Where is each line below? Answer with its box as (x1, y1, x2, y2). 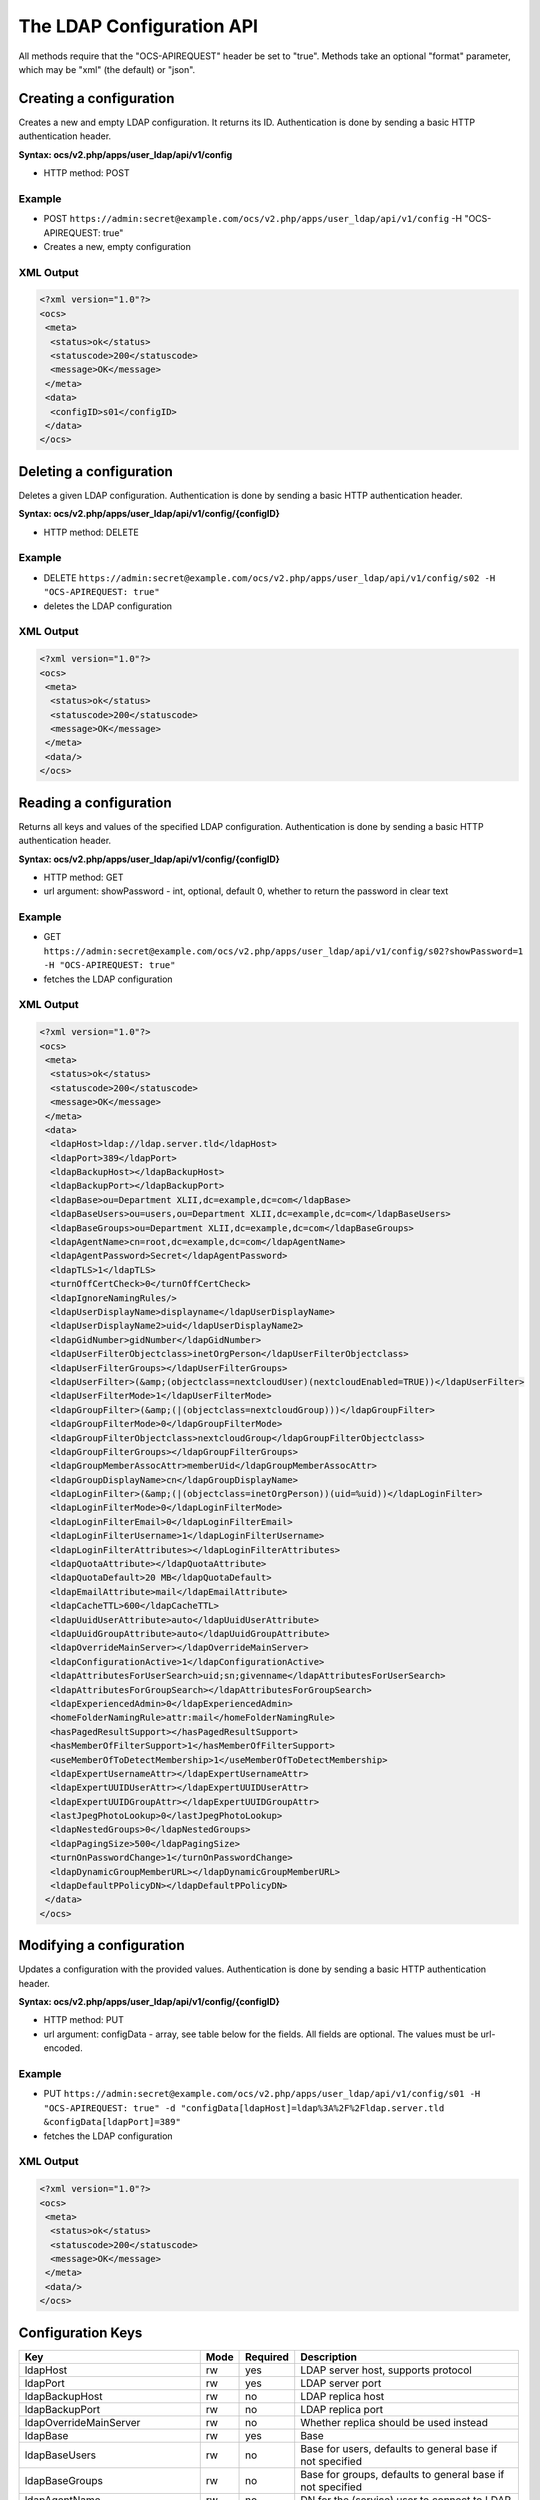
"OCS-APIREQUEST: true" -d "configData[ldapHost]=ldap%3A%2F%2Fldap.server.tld (43, 2102, 445, 2114)
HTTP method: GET (43, 871, 124, 883)
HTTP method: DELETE (43, 526, 139, 538)
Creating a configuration (18, 90, 175, 107)
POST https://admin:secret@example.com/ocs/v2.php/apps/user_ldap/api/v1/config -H (43, 213, 463, 225)
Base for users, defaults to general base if (300, 2441, 498, 2455)
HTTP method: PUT (43, 2014, 124, 2026)
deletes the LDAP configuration (43, 600, 173, 612)
